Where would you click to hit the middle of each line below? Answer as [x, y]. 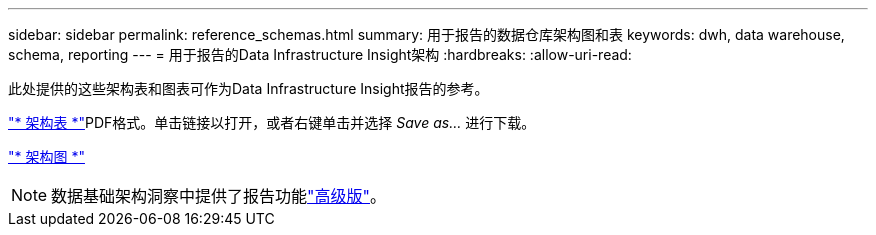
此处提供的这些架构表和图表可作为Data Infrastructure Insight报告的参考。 [248, 88]
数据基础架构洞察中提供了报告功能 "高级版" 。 [219, 196]
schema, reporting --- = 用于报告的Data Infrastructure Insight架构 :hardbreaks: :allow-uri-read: [320, 54]
